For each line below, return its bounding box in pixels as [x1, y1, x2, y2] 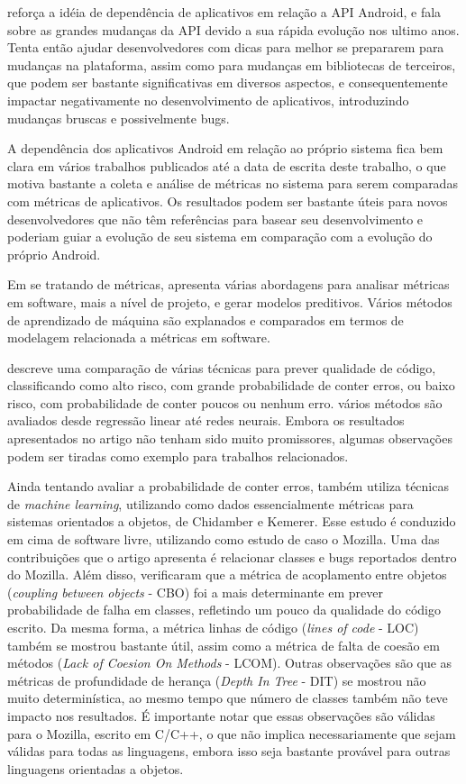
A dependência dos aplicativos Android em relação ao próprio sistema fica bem [7, 139, 443, 158]
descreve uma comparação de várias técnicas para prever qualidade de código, [7, 358, 436, 377]
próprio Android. [7, 244, 101, 263]
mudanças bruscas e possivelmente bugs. [7, 108, 230, 127]
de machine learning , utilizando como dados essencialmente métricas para [7, 494, 414, 513]
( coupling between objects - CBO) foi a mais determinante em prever [7, 582, 383, 601]
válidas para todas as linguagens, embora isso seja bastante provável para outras [7, 742, 451, 761]
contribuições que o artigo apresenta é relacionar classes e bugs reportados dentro [7, 547, 457, 566]
